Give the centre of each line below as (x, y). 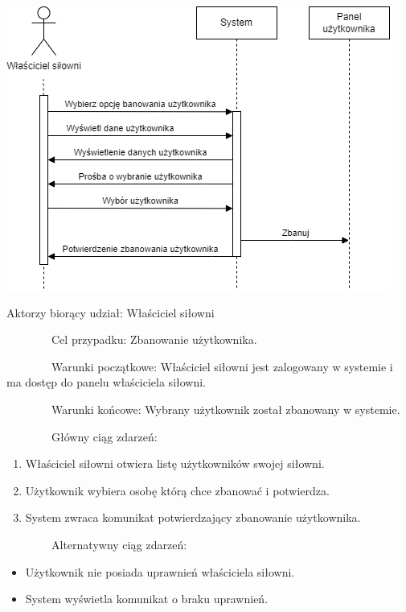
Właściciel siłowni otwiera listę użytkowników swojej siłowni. (175, 463)
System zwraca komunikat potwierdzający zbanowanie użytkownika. (193, 517)
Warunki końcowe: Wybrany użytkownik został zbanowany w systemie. (226, 409)
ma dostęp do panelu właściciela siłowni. (107, 382)
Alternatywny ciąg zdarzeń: (119, 544)
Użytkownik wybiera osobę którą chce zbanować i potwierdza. (177, 490)
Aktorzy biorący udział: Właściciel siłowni (111, 312)
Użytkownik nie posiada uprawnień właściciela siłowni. (160, 571)
